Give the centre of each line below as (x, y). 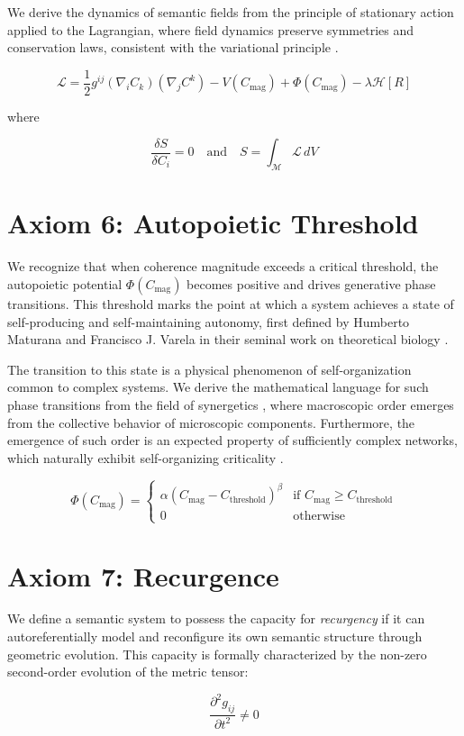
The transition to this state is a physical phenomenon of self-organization (209, 369)
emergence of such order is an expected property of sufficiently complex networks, (232, 440)
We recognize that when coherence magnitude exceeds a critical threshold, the (223, 266)
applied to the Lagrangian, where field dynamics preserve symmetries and (211, 29)
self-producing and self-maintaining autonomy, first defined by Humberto (209, 321)
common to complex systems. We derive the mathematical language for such (218, 387)
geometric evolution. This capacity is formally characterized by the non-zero (217, 654)
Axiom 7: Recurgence (143, 575)
